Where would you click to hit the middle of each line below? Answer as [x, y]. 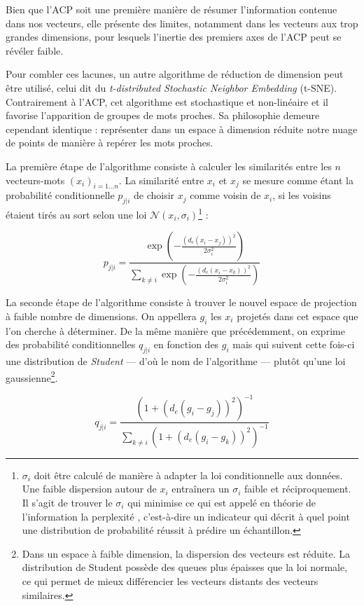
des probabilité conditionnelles [71, 344]
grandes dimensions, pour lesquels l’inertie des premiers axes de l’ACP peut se [174, 37]
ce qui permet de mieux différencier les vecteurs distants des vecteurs [170, 580]
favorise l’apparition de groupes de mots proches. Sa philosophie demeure [163, 115]
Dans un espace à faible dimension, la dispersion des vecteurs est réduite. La [186, 553]
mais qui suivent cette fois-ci [294, 344]
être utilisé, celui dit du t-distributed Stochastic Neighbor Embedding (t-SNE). [171, 87]
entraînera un [201, 489]
